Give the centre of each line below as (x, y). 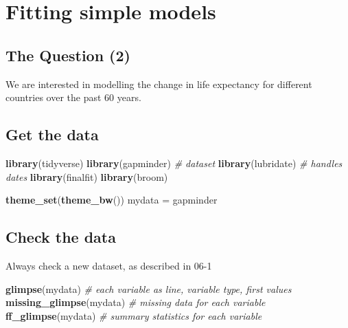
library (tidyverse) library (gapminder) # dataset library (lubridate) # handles (174, 163)
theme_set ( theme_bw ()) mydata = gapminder (112, 200)
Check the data (61, 237)
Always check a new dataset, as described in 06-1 (109, 265)
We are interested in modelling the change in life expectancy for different (159, 84)
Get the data (52, 134)
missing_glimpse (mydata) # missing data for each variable (136, 302)
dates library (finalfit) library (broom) (87, 176)
